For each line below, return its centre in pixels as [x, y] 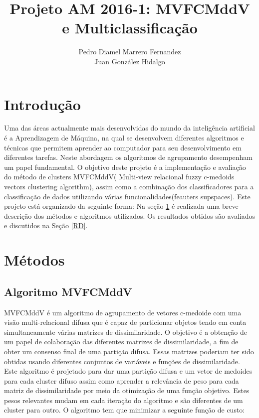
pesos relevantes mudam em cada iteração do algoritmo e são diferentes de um [124, 400]
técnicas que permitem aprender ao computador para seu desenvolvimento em [123, 147]
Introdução [42, 104]
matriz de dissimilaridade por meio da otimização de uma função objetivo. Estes [127, 390]
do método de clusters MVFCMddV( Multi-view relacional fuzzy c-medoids [119, 177]
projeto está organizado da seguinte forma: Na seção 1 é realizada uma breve [121, 206]
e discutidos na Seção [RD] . [46, 225]
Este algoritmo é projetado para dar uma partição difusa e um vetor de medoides [128, 371]
